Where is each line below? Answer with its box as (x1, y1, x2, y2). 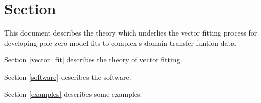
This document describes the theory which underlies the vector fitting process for (4, 27, 257, 38)
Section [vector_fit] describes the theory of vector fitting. (4, 54, 182, 65)
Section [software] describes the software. (4, 71, 131, 82)
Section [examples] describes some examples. (4, 88, 142, 99)
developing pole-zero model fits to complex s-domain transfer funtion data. (4, 37, 237, 48)
